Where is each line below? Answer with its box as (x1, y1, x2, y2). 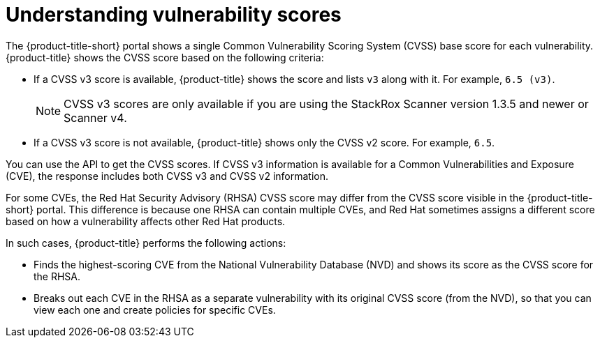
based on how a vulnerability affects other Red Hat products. (6, 215, 286, 227)
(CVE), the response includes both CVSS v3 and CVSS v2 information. (6, 169, 329, 182)
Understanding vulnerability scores (6, 3, 342, 26)
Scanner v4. (64, 110, 127, 125)
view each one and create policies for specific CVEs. (34, 303, 276, 316)
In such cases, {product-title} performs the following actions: (6, 236, 286, 249)
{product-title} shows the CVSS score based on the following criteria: (6, 51, 324, 63)
